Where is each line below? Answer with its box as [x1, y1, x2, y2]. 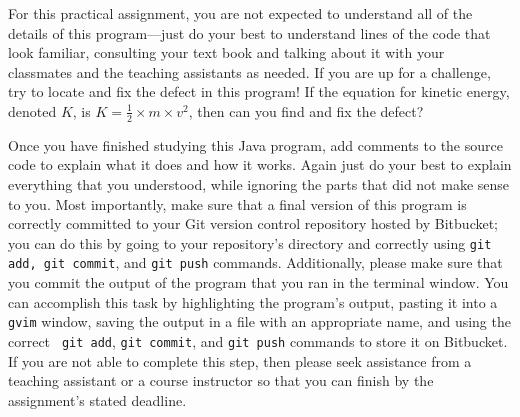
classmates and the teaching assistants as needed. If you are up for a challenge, [8, 61, 491, 82]
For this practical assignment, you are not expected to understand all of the [8, 3, 473, 23]
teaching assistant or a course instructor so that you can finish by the [8, 370, 434, 391]
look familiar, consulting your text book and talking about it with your [8, 42, 445, 63]
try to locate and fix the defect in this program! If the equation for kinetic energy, [8, 81, 510, 102]
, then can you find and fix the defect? [188, 100, 424, 121]
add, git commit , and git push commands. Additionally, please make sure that [8, 252, 503, 273]
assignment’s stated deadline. [8, 389, 187, 410]
